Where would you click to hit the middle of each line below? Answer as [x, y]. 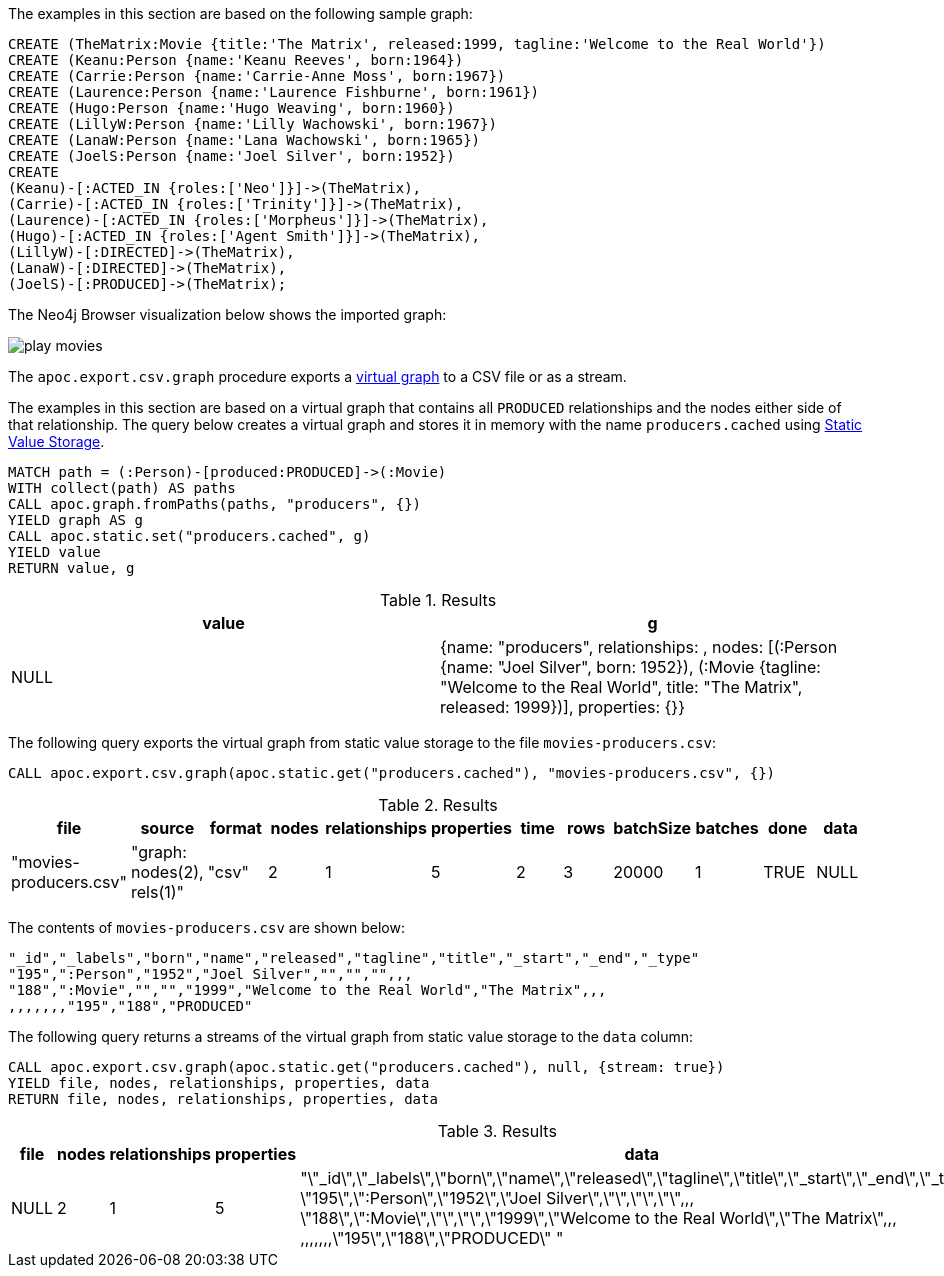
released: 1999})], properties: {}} [562, 707]
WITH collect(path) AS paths [122, 488]
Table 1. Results [438, 600]
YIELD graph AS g [75, 520]
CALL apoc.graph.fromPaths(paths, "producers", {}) [215, 504]
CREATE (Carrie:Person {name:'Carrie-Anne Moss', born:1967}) [257, 76]
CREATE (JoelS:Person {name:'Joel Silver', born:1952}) [231, 156]
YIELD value [54, 552]
